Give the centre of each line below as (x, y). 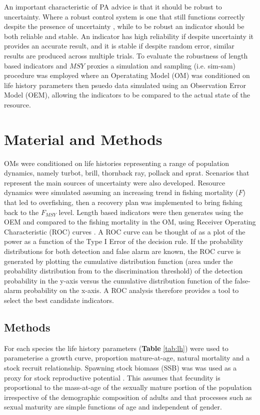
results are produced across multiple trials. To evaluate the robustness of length (126, 55)
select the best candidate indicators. (59, 300)
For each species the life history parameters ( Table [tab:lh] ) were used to (116, 348)
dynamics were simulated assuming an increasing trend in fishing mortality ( (121, 192)
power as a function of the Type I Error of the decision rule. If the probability (124, 241)
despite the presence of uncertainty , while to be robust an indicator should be (124, 26)
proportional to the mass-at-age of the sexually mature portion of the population (128, 387)
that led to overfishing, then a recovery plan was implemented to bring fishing (123, 202)
